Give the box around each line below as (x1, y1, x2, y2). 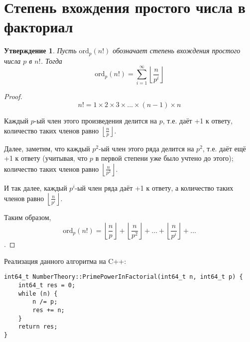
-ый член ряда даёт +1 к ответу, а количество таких (75, 182, 234, 193)
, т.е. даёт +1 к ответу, (162, 115, 233, 126)
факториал (4, 16, 73, 37)
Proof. (4, 91, 22, 102)
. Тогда (40, 55, 62, 66)
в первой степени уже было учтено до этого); (95, 153, 234, 163)
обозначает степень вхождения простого (113, 45, 241, 56)
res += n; (32, 306, 65, 314)
